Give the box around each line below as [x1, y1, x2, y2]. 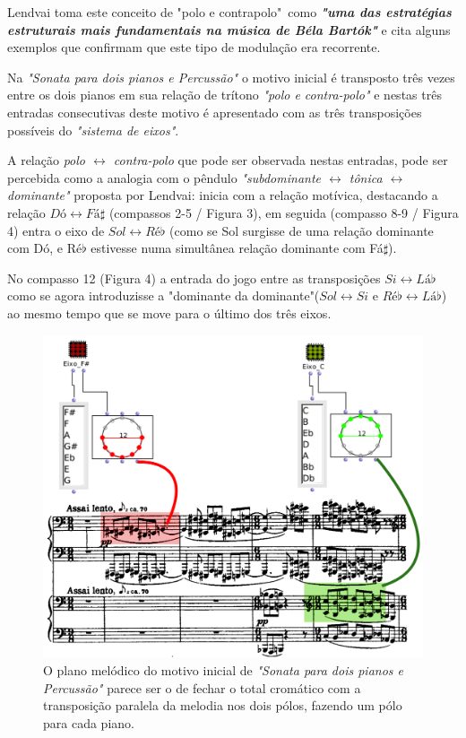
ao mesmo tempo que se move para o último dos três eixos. [7, 303, 332, 322]
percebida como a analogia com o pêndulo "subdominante [7, 168, 321, 187]
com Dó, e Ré [7, 239, 82, 257]
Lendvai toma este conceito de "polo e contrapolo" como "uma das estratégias [7, 3, 452, 21]
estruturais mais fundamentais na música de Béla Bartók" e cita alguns [7, 20, 451, 39]
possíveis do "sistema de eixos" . [7, 120, 179, 139]
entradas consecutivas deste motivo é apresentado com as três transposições [7, 102, 422, 121]
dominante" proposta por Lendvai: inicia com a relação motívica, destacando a [7, 186, 438, 204]
